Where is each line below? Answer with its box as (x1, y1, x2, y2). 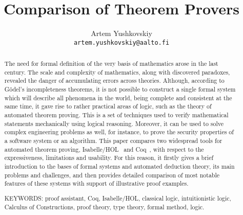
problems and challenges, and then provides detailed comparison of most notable (4, 170, 220, 179)
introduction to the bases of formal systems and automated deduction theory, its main (4, 162, 235, 171)
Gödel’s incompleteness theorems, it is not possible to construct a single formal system (4, 85, 236, 94)
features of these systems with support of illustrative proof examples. (4, 179, 189, 188)
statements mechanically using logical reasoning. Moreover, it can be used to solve (4, 119, 224, 128)
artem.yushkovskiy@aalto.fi (73, 39, 170, 46)
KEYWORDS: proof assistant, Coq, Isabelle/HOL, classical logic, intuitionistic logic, (4, 193, 231, 202)
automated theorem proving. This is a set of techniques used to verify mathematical (4, 111, 229, 119)
